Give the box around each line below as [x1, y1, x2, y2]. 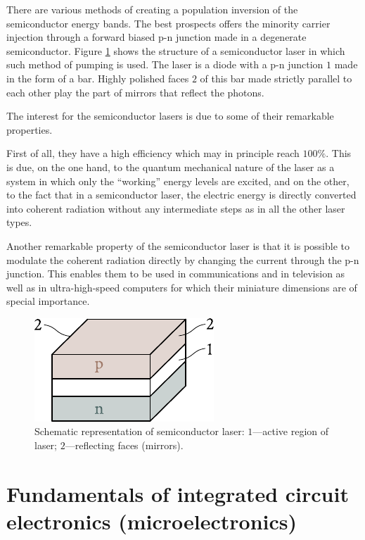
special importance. [6, 294, 90, 308]
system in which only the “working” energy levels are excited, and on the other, [6, 173, 350, 188]
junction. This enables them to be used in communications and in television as [6, 266, 345, 281]
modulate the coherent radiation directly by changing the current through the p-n [6, 252, 359, 267]
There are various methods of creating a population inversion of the [6, 2, 298, 16]
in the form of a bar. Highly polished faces [6, 70, 189, 85]
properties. [6, 122, 53, 137]
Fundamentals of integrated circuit [6, 479, 349, 508]
